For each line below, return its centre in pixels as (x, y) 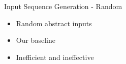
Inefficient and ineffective (55, 57)
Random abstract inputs (54, 23)
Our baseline (36, 40)
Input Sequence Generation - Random (63, 6)
